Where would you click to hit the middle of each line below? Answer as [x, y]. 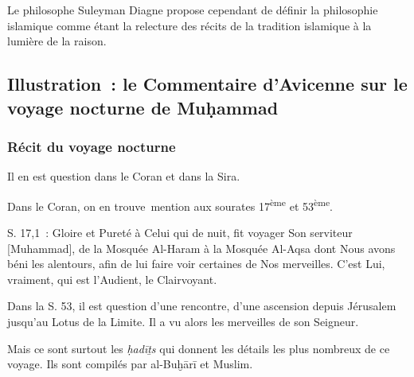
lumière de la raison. [57, 41]
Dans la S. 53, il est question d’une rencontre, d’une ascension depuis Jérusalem [202, 306]
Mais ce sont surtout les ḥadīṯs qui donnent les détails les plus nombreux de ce [199, 348]
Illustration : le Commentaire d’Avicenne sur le [207, 84]
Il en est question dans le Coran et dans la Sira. [124, 176]
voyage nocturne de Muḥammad [143, 107]
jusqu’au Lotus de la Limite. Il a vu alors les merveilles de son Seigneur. [183, 321]
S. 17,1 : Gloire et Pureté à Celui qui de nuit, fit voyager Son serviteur [180, 233]
